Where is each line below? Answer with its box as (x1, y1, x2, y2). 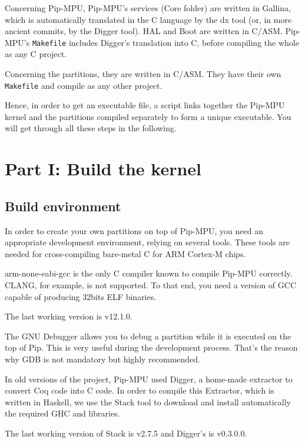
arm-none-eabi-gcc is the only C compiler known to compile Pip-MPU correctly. (5, 267, 293, 279)
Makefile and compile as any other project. (5, 79, 163, 91)
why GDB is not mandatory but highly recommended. (5, 352, 200, 365)
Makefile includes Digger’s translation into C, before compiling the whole (32, 36, 299, 48)
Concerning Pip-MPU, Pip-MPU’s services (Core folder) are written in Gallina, (5, 2, 291, 14)
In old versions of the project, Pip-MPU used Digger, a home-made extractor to (5, 372, 293, 385)
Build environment (5, 196, 121, 215)
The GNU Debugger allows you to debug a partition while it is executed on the (5, 329, 291, 342)
